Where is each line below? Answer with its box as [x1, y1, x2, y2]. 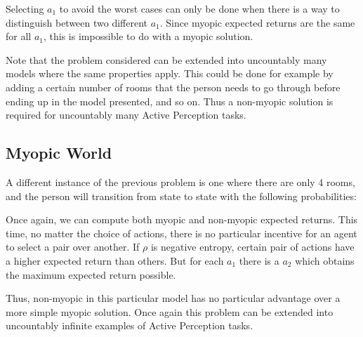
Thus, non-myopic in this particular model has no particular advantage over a [6, 291, 341, 305]
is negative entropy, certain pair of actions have [150, 239, 355, 254]
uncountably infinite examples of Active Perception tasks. [6, 318, 253, 333]
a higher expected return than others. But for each [6, 253, 224, 267]
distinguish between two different [6, 15, 148, 29]
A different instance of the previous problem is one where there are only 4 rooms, [6, 174, 355, 189]
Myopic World [6, 142, 112, 164]
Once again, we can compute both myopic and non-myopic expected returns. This [6, 212, 358, 227]
